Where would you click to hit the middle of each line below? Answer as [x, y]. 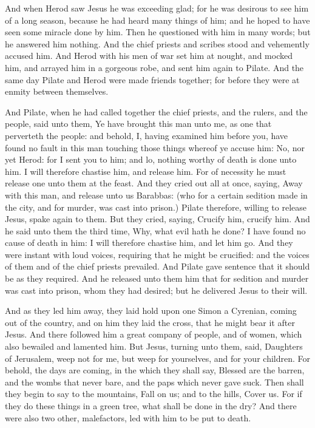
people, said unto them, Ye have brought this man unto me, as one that [138, 124]
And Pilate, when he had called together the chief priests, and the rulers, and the [156, 111]
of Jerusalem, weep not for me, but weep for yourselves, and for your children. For [157, 358]
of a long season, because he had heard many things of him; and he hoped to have [157, 20]
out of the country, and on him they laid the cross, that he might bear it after [150, 322]
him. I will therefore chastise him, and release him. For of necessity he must [146, 171]
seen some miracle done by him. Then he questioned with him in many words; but [158, 32]
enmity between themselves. [57, 91]
